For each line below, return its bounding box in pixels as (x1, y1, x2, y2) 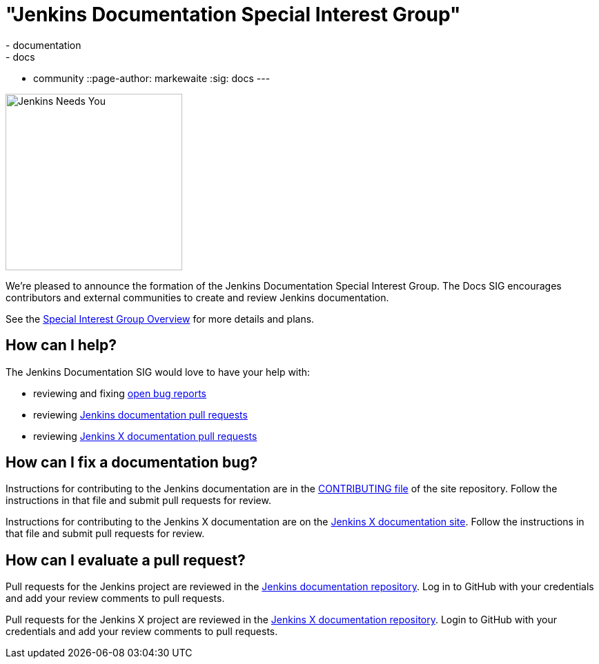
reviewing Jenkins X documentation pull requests (33, 430, 257, 442)
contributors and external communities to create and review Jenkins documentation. (6, 291, 389, 303)
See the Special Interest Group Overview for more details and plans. (6, 312, 315, 325)
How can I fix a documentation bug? (6, 454, 258, 472)
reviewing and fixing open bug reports (33, 387, 206, 399)
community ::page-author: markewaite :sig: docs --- (33, 72, 271, 84)
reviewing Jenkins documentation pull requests (33, 408, 248, 421)
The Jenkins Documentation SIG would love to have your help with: (6, 365, 311, 378)
